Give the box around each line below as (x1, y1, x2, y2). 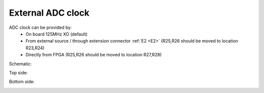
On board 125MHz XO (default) (25, 31, 88, 37)
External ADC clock (9, 7, 90, 18)
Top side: (9, 70, 28, 75)
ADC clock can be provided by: (9, 24, 72, 30)
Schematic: (9, 61, 32, 67)
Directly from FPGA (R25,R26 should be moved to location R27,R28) (25, 52, 162, 58)
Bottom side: (9, 79, 35, 85)
